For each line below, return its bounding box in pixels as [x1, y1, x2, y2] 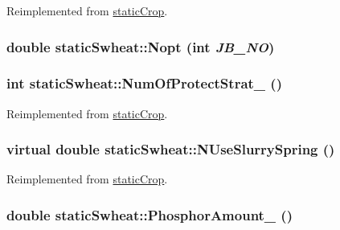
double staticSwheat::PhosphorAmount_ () [6, 204, 293, 224]
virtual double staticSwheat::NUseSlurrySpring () [6, 139, 335, 159]
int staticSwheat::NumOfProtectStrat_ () [6, 73, 282, 93]
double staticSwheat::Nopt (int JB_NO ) [6, 36, 275, 56]
